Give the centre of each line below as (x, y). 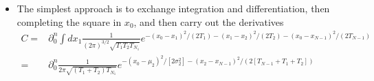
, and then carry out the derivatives (209, 21)
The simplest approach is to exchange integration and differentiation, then (173, 8)
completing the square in (69, 21)
